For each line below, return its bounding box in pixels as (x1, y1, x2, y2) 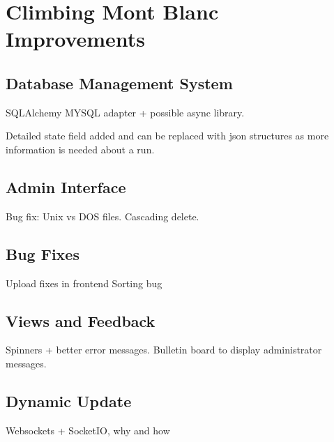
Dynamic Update (6, 390, 132, 411)
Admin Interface (6, 176, 126, 197)
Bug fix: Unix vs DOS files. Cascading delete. (6, 208, 199, 223)
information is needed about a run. (6, 142, 155, 156)
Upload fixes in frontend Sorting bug (6, 275, 162, 290)
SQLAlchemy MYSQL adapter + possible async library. (6, 105, 245, 119)
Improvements (6, 24, 146, 53)
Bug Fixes (6, 243, 79, 264)
